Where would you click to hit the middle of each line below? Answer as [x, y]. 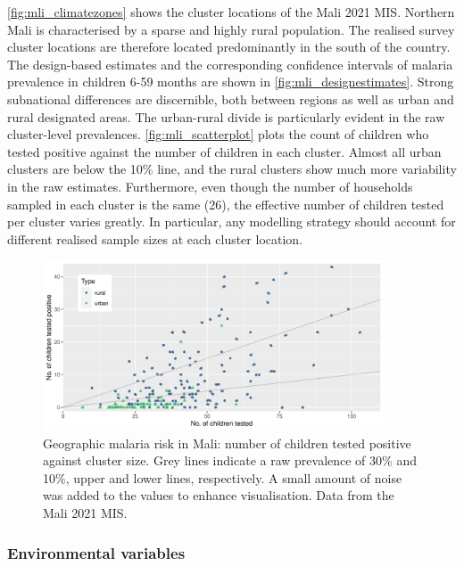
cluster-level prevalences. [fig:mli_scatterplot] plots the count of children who [218, 134]
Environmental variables [96, 552]
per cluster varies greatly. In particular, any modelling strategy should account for [232, 221]
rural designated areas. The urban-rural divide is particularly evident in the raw [226, 116]
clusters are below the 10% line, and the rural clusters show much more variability [232, 169]
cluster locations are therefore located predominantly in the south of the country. [229, 47]
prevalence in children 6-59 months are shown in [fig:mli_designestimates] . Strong [231, 82]
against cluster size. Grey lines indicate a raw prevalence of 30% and [230, 460]
